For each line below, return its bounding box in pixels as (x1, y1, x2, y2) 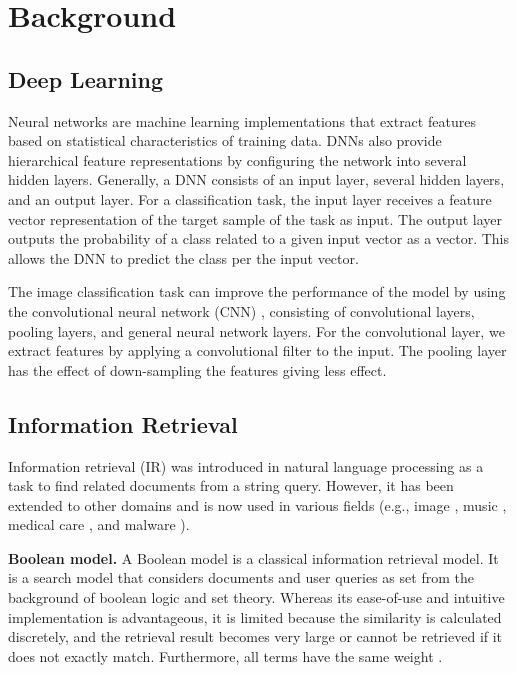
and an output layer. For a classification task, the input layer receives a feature (8, 188, 492, 209)
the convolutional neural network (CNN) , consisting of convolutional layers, (8, 300, 475, 321)
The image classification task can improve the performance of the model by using (8, 281, 506, 302)
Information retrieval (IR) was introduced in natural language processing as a (8, 455, 484, 476)
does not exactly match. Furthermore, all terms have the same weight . (8, 645, 443, 666)
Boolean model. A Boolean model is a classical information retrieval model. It (8, 547, 499, 568)
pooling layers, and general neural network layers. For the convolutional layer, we (8, 320, 505, 341)
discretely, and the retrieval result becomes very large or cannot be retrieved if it (8, 626, 503, 647)
